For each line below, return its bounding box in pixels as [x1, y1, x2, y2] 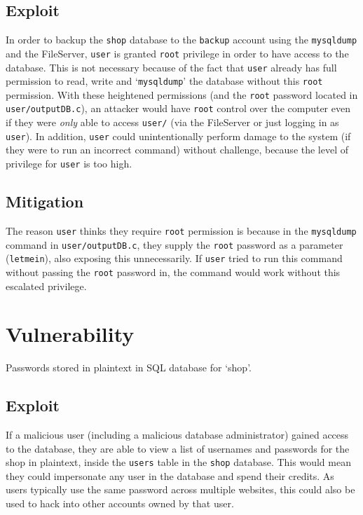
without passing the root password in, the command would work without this [6, 264, 341, 279]
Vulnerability [6, 320, 135, 348]
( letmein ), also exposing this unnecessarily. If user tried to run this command [6, 251, 343, 266]
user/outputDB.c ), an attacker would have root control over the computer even [6, 101, 350, 116]
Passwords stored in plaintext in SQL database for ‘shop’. [6, 360, 252, 375]
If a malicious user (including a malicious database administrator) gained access [6, 427, 349, 442]
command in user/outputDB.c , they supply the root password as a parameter [6, 237, 343, 252]
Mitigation [6, 191, 84, 212]
